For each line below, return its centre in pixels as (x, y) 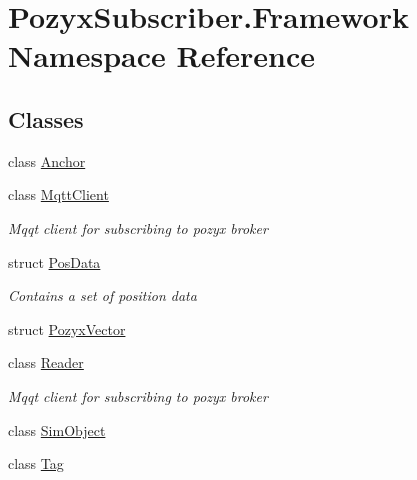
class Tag (36, 463)
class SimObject (57, 429)
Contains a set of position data (102, 295)
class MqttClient (58, 194)
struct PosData (54, 261)
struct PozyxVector (67, 328)
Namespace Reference (161, 55)
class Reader (46, 362)
